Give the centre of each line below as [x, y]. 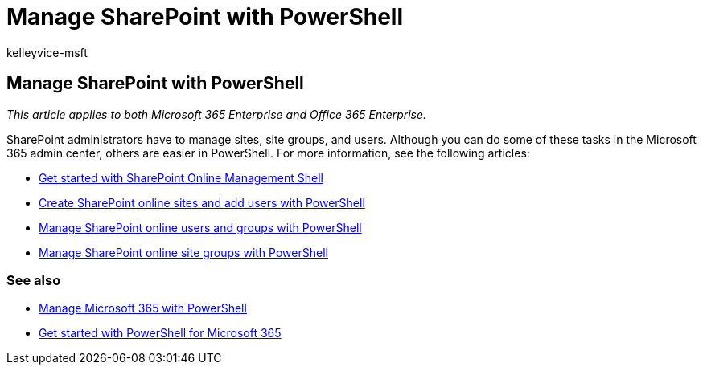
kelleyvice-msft [47, 52]
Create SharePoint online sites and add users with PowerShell [202, 202]
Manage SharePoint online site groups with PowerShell [183, 252]
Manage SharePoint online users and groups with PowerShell [200, 227]
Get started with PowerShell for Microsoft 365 [160, 333]
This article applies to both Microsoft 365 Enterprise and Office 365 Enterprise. [217, 114]
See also [34, 280]
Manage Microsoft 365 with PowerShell [143, 308]
